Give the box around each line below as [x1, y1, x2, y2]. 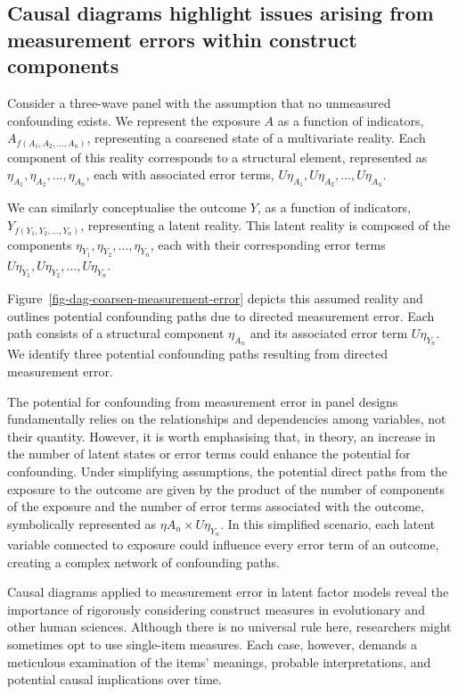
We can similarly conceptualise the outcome [7, 198, 247, 217]
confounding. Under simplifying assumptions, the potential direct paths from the [7, 461, 448, 480]
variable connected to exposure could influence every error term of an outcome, [7, 534, 439, 553]
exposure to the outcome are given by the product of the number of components [7, 479, 446, 498]
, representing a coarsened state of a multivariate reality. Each [86, 128, 426, 147]
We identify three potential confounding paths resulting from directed [7, 344, 388, 363]
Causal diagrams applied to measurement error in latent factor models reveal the [7, 582, 449, 601]
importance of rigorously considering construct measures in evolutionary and [7, 599, 425, 618]
